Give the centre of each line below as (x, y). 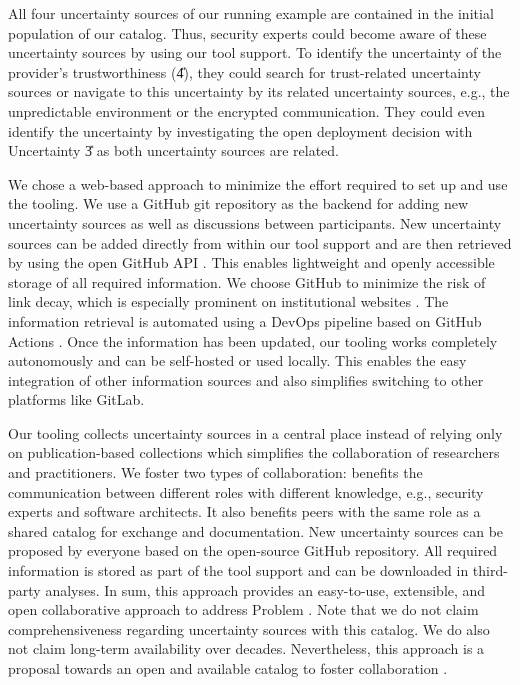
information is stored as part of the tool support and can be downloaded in (238, 570)
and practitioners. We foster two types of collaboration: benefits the (215, 472)
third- (490, 570)
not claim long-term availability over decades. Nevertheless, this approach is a (246, 648)
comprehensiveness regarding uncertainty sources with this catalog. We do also (249, 628)
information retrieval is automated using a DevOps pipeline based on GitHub (245, 320)
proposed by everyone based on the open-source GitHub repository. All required (253, 550)
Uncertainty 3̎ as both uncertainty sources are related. (173, 150)
